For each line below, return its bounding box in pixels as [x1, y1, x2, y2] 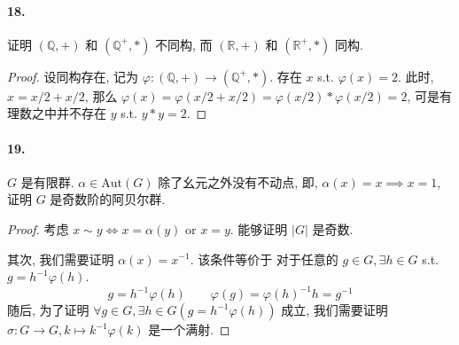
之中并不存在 [31, 104, 106, 122]
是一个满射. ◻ [148, 320, 230, 339]
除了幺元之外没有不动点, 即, [158, 172, 318, 191]
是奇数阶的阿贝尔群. [50, 190, 166, 208]
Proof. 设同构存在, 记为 [7, 67, 139, 85]
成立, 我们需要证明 [281, 301, 388, 319]
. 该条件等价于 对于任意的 [190, 249, 338, 268]
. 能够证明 [229, 219, 288, 238]
